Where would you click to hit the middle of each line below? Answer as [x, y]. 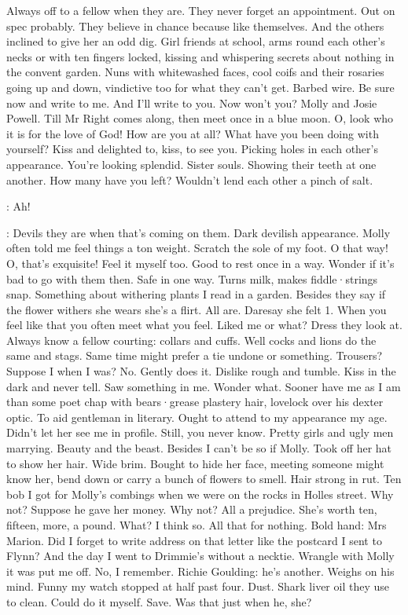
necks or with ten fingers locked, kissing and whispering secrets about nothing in [200, 56]
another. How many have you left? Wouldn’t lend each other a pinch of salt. [190, 179]
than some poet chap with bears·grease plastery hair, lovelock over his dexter [195, 402]
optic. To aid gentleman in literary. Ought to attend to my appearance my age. [197, 417]
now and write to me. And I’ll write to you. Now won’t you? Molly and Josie [192, 102]
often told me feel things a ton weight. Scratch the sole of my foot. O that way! [197, 248]
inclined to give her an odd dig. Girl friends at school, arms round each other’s [196, 41]
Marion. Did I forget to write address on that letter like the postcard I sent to [194, 540]
